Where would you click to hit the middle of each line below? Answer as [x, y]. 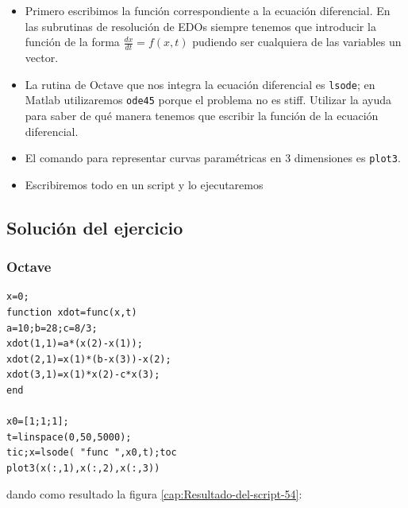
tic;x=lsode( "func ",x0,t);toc [92, 453]
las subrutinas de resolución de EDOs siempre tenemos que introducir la [200, 26]
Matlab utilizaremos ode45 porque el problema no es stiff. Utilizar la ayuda [208, 100]
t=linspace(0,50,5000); [69, 437]
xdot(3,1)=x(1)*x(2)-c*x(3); [83, 375]
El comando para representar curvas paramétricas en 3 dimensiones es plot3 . [213, 158]
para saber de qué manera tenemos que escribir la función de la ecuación [202, 115]
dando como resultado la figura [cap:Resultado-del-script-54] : [154, 494]
